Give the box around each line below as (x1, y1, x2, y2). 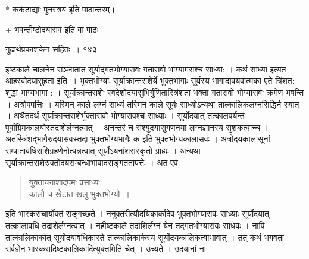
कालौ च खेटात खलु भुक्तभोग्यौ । (29, 187, 130, 200)
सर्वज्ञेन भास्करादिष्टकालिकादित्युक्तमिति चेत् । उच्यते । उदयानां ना (5, 242, 206, 255)
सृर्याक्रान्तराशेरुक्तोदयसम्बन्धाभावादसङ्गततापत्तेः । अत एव (5, 156, 178, 168)
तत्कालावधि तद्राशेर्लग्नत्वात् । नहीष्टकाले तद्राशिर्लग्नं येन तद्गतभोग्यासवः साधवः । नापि (5, 219, 265, 231)
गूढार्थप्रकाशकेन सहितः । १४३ (5, 43, 97, 55)
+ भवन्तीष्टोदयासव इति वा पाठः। (5, 23, 104, 35)
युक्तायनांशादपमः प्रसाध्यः (29, 176, 100, 188)
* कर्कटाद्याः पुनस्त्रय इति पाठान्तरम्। (5, 3, 116, 15)
